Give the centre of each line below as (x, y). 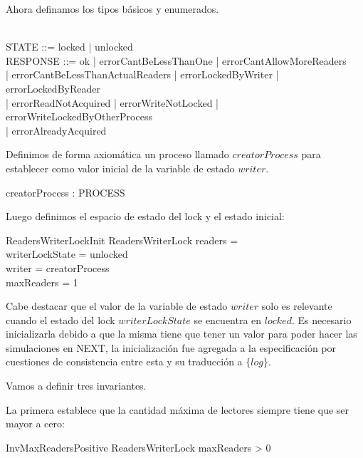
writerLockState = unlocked (67, 254)
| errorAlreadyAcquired (56, 130)
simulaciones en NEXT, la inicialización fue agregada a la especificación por (171, 347)
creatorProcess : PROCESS (65, 192)
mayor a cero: (35, 423)
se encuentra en (228, 319)
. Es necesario (321, 319)
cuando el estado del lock (60, 319)
